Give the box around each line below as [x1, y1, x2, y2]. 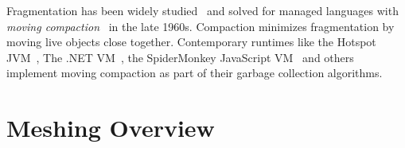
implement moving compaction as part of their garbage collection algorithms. [6, 64, 383, 81]
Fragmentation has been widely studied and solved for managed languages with [6, 2, 399, 18]
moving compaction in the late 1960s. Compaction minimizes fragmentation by [6, 18, 395, 34]
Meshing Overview [6, 111, 215, 144]
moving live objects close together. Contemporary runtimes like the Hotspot [6, 33, 376, 50]
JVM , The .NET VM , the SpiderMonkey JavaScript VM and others [6, 49, 354, 65]
